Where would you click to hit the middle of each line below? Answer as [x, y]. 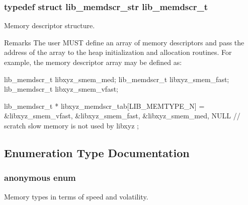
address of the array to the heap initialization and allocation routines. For [118, 52]
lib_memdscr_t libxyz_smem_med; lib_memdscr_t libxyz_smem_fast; [117, 79]
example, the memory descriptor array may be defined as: [93, 62]
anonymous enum [40, 178]
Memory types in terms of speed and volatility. [76, 196]
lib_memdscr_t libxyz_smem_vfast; [61, 89]
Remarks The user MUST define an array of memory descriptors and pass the [124, 42]
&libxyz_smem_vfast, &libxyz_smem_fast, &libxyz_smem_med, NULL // [122, 116]
